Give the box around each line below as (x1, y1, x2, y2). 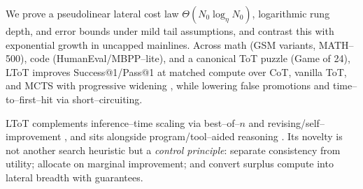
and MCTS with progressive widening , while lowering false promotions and (6, 78, 330, 93)
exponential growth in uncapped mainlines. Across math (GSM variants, (6, 37, 316, 52)
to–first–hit (6, 91, 53, 106)
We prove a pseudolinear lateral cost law (6, 6, 179, 20)
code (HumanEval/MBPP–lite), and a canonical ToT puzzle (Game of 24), (29, 51, 350, 66)
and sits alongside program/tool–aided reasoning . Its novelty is (70, 129, 343, 144)
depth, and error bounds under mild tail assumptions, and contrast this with (6, 24, 334, 38)
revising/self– (267, 115, 325, 130)
